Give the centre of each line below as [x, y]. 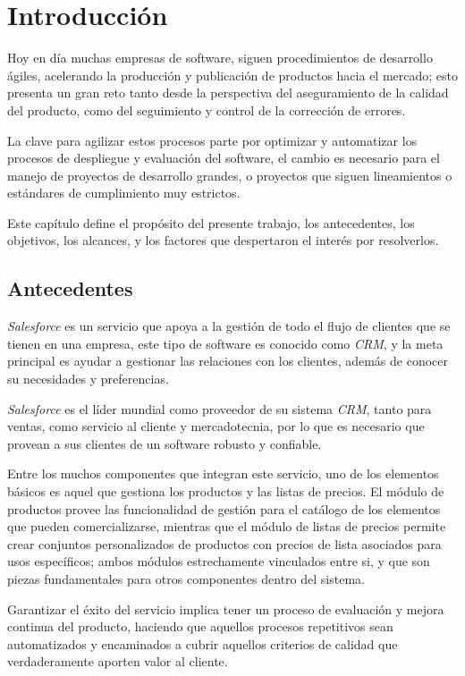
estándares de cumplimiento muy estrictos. [124, 193]
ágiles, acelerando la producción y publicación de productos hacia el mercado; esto [232, 75]
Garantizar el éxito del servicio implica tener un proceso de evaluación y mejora [226, 608]
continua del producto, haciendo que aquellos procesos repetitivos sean [200, 626]
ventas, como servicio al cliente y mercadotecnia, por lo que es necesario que [216, 426]
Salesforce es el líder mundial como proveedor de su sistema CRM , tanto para [220, 408]
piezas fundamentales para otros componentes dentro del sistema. [186, 578]
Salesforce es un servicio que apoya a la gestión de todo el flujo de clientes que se [229, 326]
